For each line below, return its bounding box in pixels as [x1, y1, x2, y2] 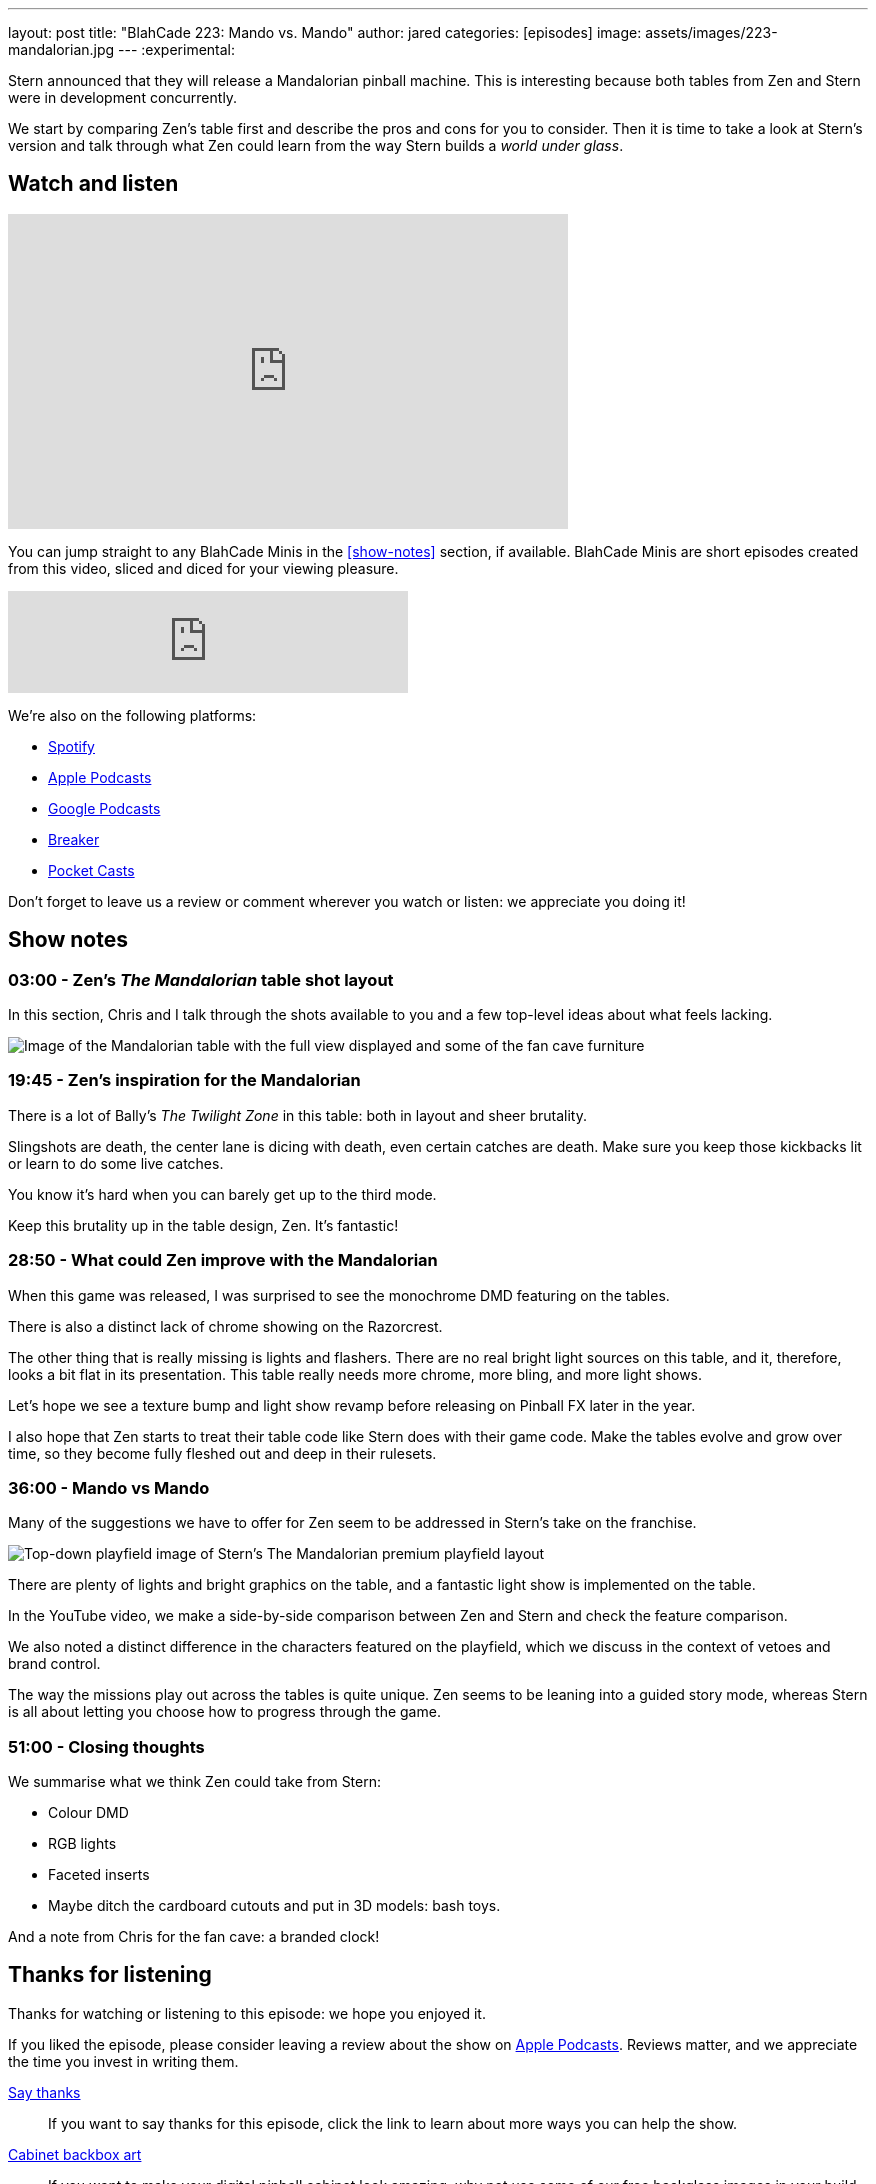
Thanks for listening [8, 1962, 212, 1988]
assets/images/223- [645, 24, 778, 41]
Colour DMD [48, 1804, 129, 1822]
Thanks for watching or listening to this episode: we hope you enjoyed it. [8, 2004, 486, 2022]
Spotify [48, 737, 95, 755]
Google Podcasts [48, 799, 161, 817]
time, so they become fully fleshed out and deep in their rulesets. [8, 1444, 437, 1462]
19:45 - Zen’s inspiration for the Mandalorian [8, 1070, 361, 1091]
